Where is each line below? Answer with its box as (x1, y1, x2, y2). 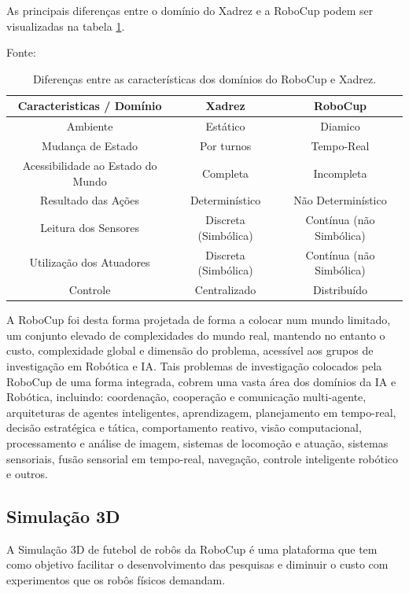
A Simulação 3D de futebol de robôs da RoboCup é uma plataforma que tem (6, 540, 378, 557)
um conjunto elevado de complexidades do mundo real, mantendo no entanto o (6, 326, 385, 343)
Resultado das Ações (40, 192, 140, 208)
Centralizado (194, 282, 256, 298)
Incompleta (313, 164, 367, 181)
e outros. (6, 466, 49, 482)
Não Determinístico (293, 192, 387, 208)
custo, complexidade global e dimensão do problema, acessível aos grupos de (6, 342, 374, 359)
